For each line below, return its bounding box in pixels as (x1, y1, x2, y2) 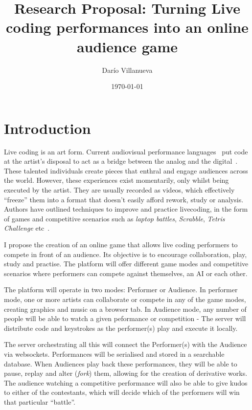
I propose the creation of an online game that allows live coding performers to (4, 239, 238, 249)
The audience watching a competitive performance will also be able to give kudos (4, 377, 248, 388)
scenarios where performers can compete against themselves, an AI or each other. (4, 268, 248, 278)
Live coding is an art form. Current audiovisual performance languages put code (4, 146, 248, 156)
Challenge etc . (4, 223, 50, 233)
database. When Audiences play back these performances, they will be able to (4, 358, 237, 368)
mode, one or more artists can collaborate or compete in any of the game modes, (4, 294, 246, 304)
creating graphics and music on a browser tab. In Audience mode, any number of (4, 303, 247, 314)
